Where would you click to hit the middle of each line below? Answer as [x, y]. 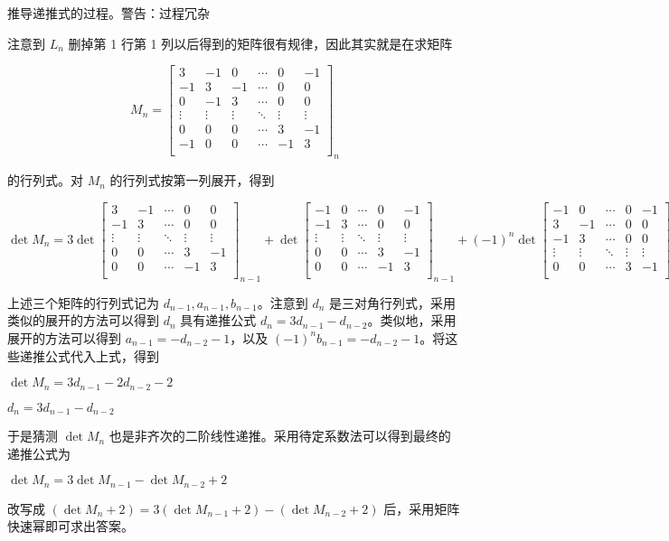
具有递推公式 [218, 320]
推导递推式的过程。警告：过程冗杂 [108, 13]
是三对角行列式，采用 [393, 302]
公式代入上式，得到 [102, 355]
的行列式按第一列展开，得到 [192, 180]
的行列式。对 [45, 180]
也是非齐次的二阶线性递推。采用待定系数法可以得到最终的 [280, 436]
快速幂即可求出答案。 [71, 526]
